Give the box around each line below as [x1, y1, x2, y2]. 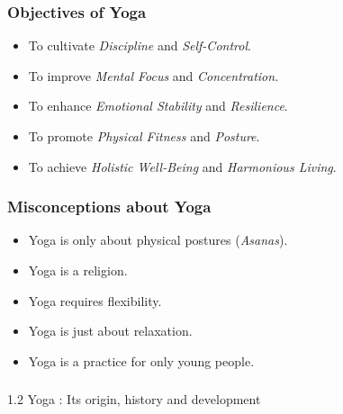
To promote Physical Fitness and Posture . [28, 127, 260, 145]
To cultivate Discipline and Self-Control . [28, 36, 251, 55]
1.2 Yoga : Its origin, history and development [7, 390, 261, 409]
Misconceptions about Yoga [7, 195, 212, 218]
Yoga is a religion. [28, 261, 128, 279]
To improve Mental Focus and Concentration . [28, 66, 279, 85]
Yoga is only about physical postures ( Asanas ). [28, 230, 288, 249]
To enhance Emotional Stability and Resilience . [28, 96, 288, 115]
